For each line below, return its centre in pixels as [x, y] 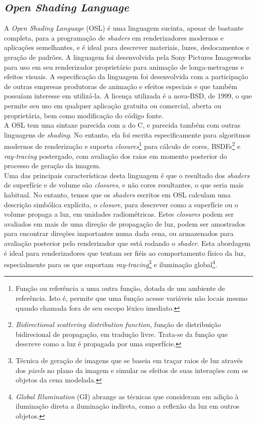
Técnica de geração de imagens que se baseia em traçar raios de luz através [129, 360]
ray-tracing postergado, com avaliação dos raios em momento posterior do [116, 156]
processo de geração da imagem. [52, 165]
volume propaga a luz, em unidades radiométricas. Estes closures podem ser [119, 214]
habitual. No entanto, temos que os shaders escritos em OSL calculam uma [117, 194]
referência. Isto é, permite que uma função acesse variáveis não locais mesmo [131, 298]
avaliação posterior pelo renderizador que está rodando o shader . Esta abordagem [127, 243]
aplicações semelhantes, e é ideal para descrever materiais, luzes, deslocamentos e [127, 47]
